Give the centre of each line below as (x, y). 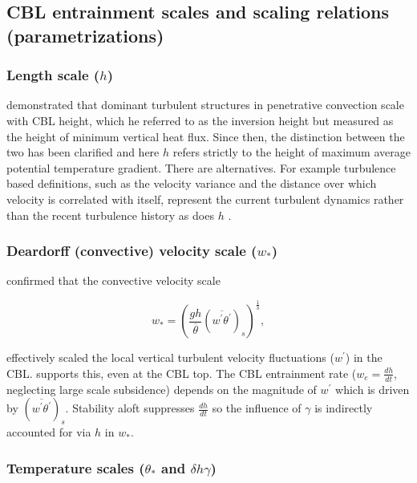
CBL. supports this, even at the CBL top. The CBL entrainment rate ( (182, 373)
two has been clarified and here (83, 152)
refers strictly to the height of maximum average (291, 152)
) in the (364, 357)
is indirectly (344, 408)
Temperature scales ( (76, 467)
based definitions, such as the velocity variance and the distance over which (192, 183)
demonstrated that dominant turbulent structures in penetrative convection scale (205, 105)
